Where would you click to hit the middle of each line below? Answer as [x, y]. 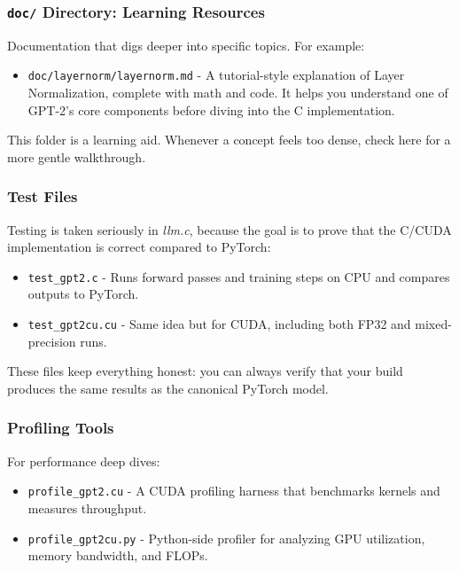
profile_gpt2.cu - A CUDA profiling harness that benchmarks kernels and [234, 491]
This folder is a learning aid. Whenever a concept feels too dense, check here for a [229, 140]
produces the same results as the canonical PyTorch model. [168, 388]
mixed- [433, 324]
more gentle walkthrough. [77, 156]
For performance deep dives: [84, 461]
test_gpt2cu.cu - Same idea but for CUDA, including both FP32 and [219, 324]
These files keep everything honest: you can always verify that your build [205, 371]
